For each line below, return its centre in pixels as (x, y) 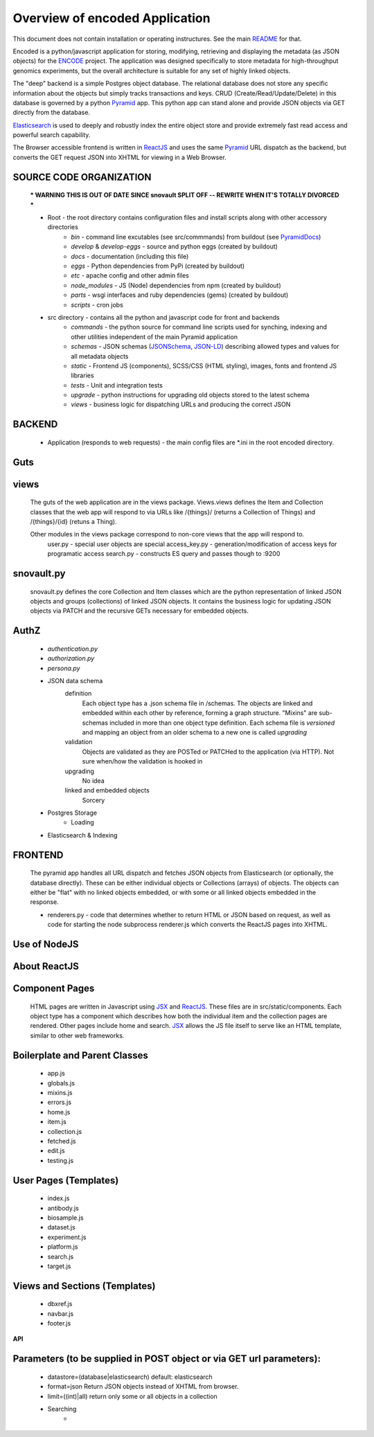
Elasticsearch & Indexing (82, 835)
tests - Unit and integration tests (117, 385)
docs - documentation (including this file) (130, 256)
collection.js (65, 1131)
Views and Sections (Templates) (84, 1286)
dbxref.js (60, 1304)
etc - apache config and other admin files (130, 275)
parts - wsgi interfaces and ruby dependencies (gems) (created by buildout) (180, 295)
